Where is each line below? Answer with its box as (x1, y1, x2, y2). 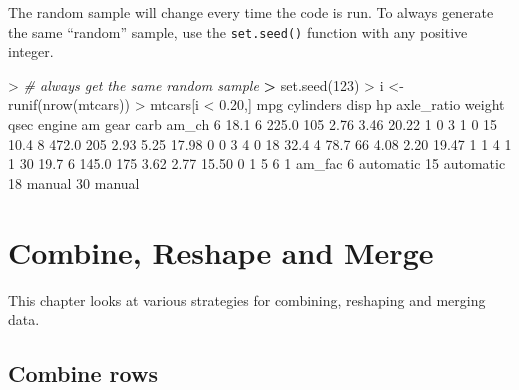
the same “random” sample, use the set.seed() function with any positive (8, 21, 468, 42)
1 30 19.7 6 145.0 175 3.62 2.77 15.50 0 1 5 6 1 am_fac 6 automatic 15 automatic (8, 153, 506, 174)
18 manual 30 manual (8, 172, 140, 193)
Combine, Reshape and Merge (8, 231, 434, 272)
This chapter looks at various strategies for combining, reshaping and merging (8, 289, 486, 310)
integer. (8, 41, 54, 62)
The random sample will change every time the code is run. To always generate (8, 2, 494, 22)
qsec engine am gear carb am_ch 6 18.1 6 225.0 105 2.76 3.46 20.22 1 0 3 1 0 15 (8, 114, 498, 135)
